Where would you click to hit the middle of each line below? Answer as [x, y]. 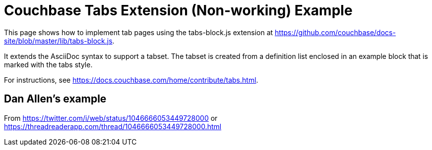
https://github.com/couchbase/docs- [335, 32]
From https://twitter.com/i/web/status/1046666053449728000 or [111, 118]
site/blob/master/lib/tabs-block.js [58, 41]
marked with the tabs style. [48, 64]
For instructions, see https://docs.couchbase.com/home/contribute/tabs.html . [131, 80]
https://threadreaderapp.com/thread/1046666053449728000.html [113, 126]
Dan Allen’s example [55, 99]
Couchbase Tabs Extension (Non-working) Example [178, 10]
